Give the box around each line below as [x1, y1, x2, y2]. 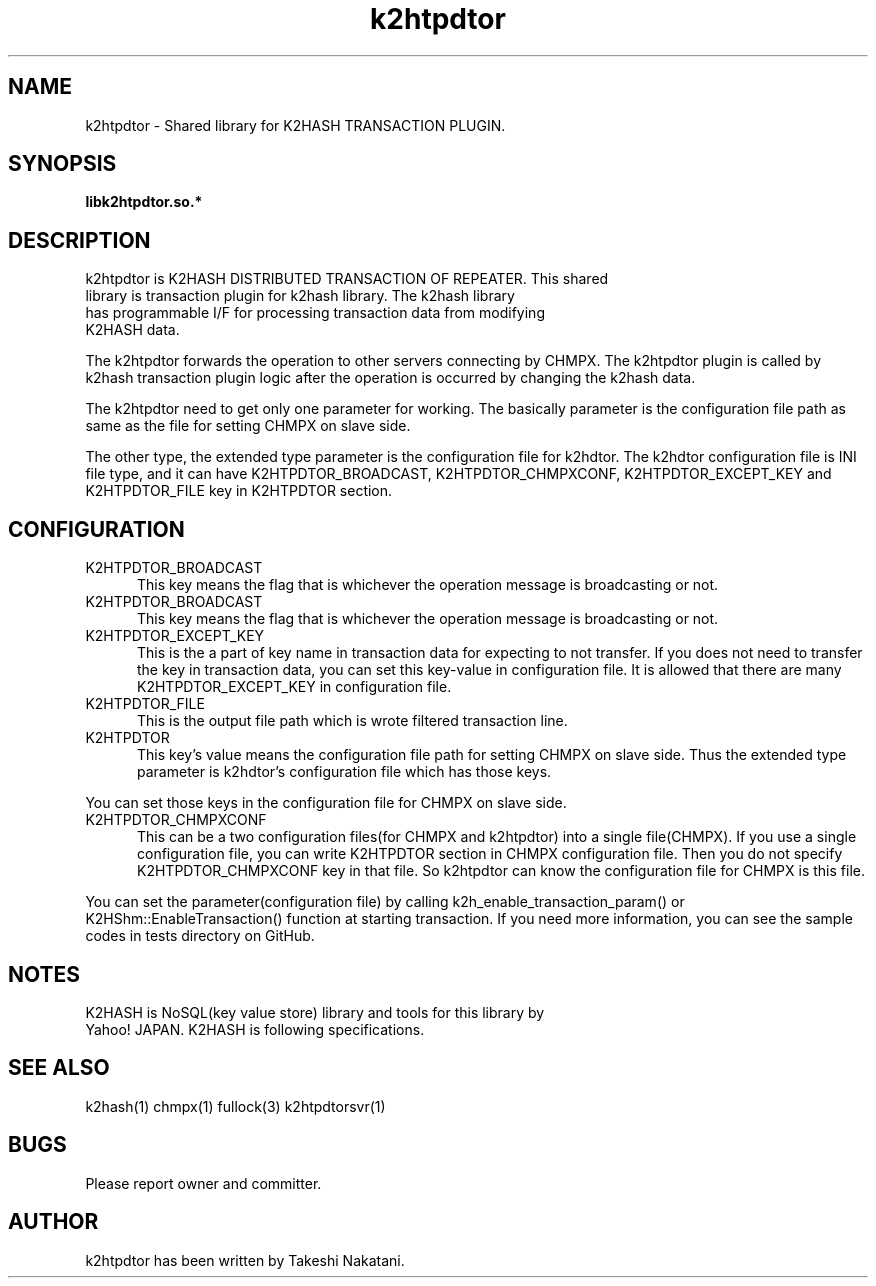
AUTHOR [8, 1209, 99, 1235]
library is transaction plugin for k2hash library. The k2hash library [85, 287, 515, 305]
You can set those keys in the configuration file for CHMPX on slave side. [85, 794, 567, 812]
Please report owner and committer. [85, 1174, 322, 1192]
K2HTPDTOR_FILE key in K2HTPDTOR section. [85, 482, 393, 500]
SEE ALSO [8, 1055, 110, 1081]
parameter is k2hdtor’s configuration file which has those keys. [137, 763, 552, 781]
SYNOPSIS [8, 151, 117, 177]
